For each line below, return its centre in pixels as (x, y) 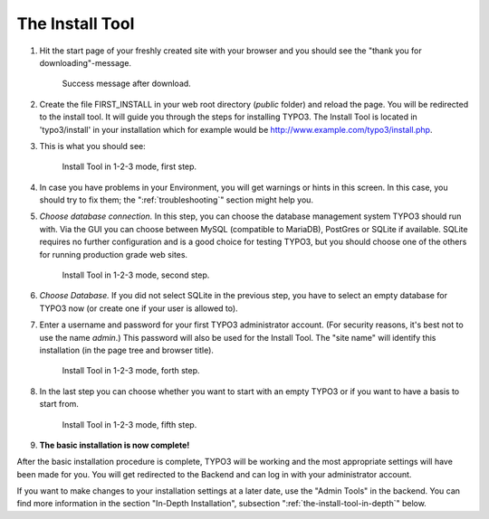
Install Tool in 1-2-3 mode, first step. (129, 166)
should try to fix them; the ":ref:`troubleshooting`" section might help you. (177, 200)
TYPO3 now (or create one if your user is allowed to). (139, 308)
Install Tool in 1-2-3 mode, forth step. (131, 371)
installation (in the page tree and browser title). (127, 350)
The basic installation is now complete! (115, 445)
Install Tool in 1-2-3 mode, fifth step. (129, 424)
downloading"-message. (85, 62)
